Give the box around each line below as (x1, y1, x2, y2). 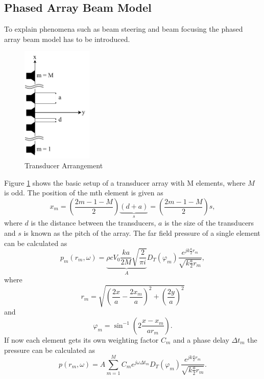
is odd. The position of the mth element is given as (4, 187, 163, 198)
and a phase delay (173, 334, 229, 345)
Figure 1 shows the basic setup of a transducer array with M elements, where (4, 177, 246, 188)
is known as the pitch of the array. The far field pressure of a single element (23, 228, 260, 238)
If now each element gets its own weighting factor (4, 334, 159, 345)
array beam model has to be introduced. (4, 33, 130, 44)
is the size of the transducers (164, 217, 254, 228)
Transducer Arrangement (25, 160, 103, 171)
